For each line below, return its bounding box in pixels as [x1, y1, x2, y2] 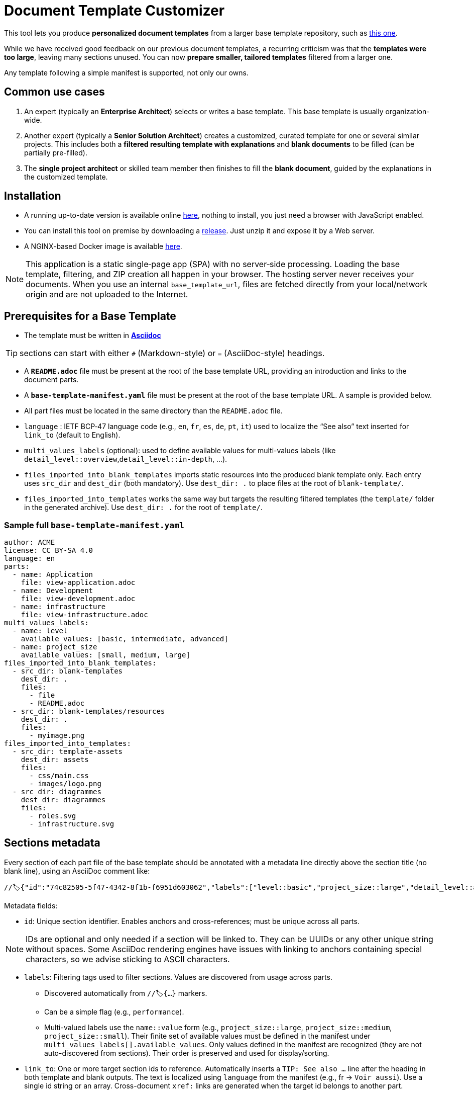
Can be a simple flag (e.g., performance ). [44, 1007, 184, 1016]
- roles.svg [29, 812, 76, 820]
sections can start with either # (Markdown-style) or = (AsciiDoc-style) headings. [20, 348, 325, 359]
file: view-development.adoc [21, 595, 136, 603]
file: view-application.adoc [21, 578, 136, 587]
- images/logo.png [29, 780, 101, 788]
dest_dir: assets [21, 755, 89, 764]
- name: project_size [12, 643, 97, 651]
